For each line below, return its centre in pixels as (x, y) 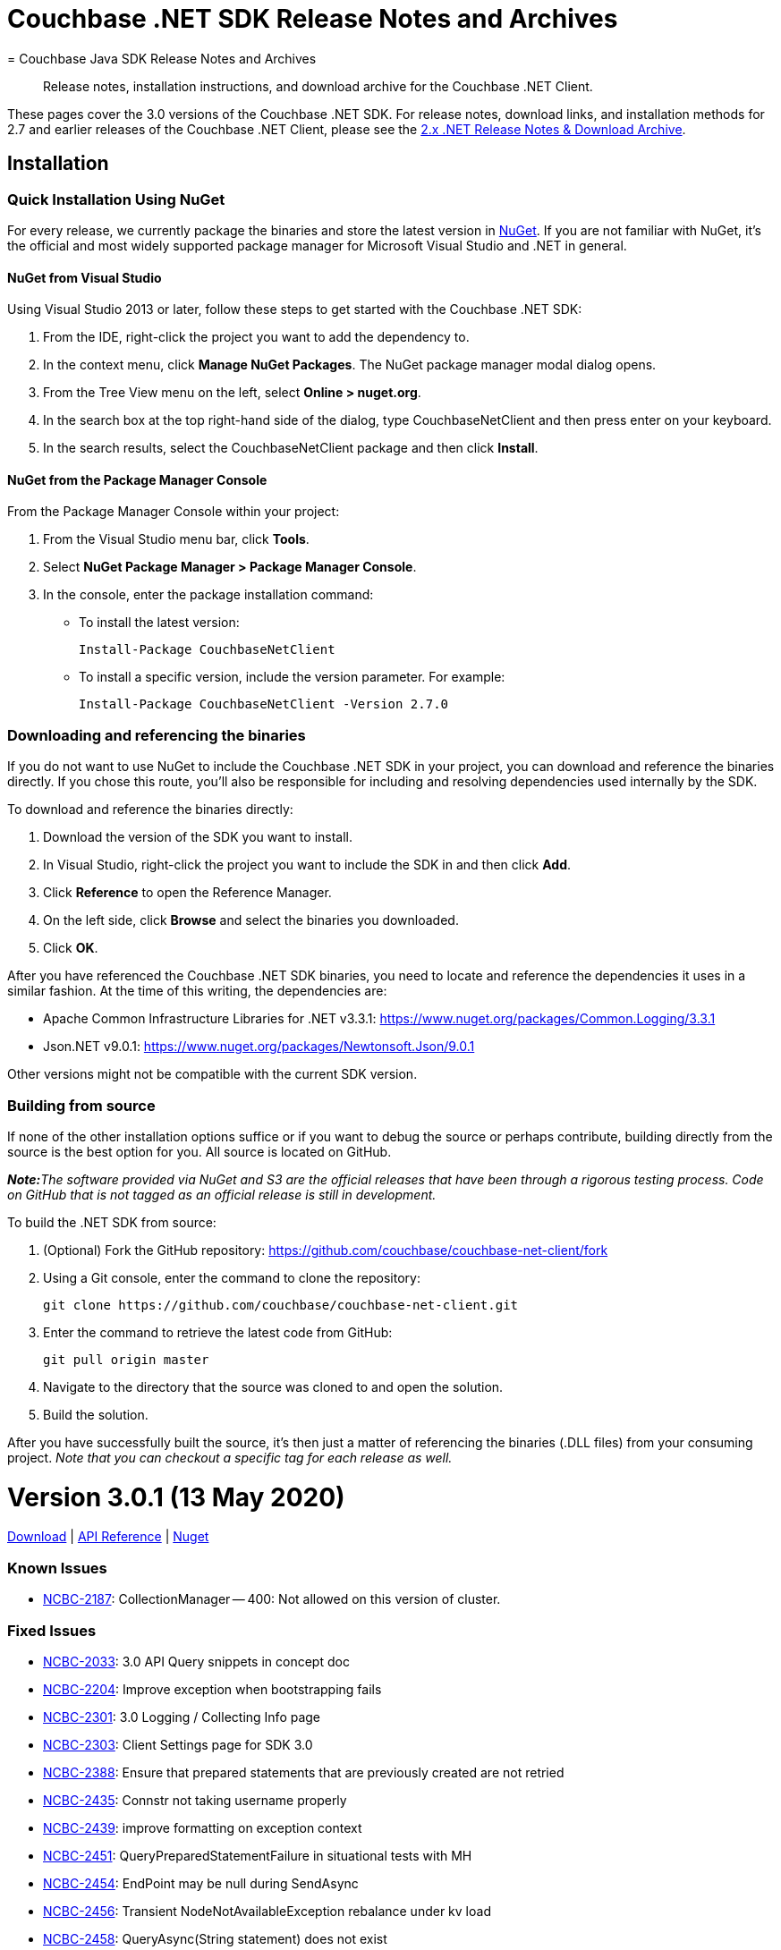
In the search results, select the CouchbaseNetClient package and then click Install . (291, 448)
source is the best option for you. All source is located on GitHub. (199, 1151)
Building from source (81, 1105)
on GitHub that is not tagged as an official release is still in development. (222, 1194)
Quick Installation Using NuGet (116, 199)
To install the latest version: (159, 623)
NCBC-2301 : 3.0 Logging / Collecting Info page (182, 1717)
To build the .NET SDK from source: (112, 1222)
